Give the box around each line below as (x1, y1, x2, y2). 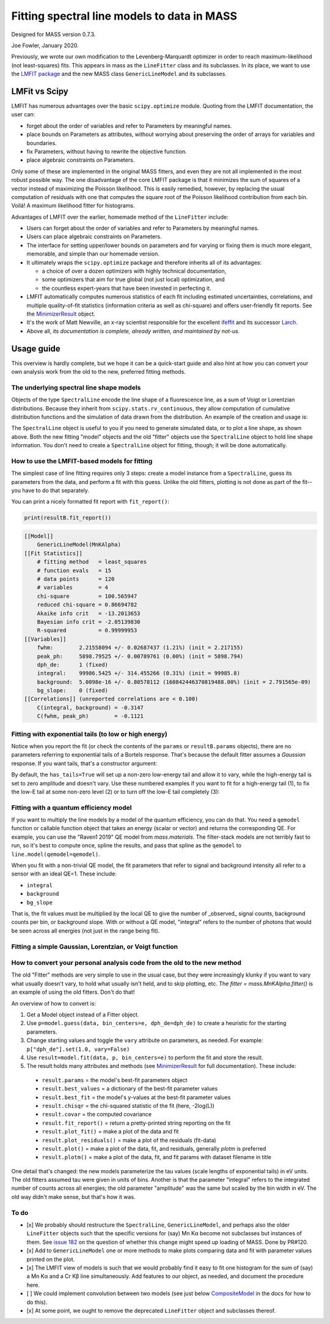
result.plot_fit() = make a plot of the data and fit (42, 1128, 179, 1135)
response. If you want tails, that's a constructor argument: (11, 760, 158, 767)
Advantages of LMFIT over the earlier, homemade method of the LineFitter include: (11, 213, 229, 221)
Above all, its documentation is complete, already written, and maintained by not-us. (26, 327, 240, 335)
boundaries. (26, 139, 57, 146)
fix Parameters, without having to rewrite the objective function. (26, 148, 187, 155)
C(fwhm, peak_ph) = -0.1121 (37, 713, 144, 720)
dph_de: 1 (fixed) (37, 661, 108, 668)
